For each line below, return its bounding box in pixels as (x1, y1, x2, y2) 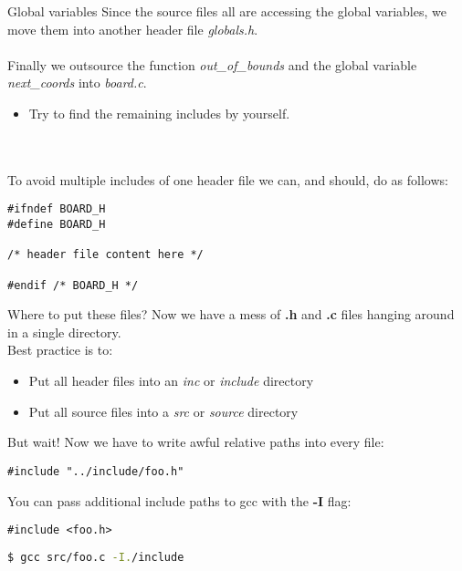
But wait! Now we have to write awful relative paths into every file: (7, 432, 384, 452)
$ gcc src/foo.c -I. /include (7, 550, 184, 564)
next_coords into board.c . (7, 73, 147, 92)
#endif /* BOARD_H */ (7, 278, 139, 292)
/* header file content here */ (7, 248, 204, 262)
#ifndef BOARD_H (7, 202, 106, 216)
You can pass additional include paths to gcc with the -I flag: (7, 491, 352, 510)
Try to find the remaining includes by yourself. (28, 103, 290, 122)
